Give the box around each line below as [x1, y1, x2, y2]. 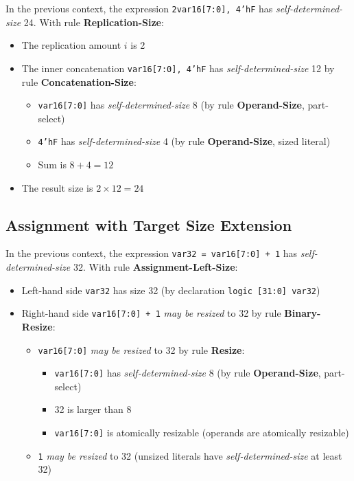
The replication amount [21, 38, 121, 52]
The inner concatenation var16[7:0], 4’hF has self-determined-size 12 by [21, 60, 335, 75]
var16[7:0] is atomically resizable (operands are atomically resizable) [54, 425, 349, 440]
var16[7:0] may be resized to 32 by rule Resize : [38, 342, 245, 357]
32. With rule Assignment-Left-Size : [73, 260, 238, 274]
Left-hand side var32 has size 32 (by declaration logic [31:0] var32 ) [21, 282, 320, 297]
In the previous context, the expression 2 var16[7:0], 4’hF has [5, 1, 273, 15]
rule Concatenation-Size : [21, 74, 137, 89]
